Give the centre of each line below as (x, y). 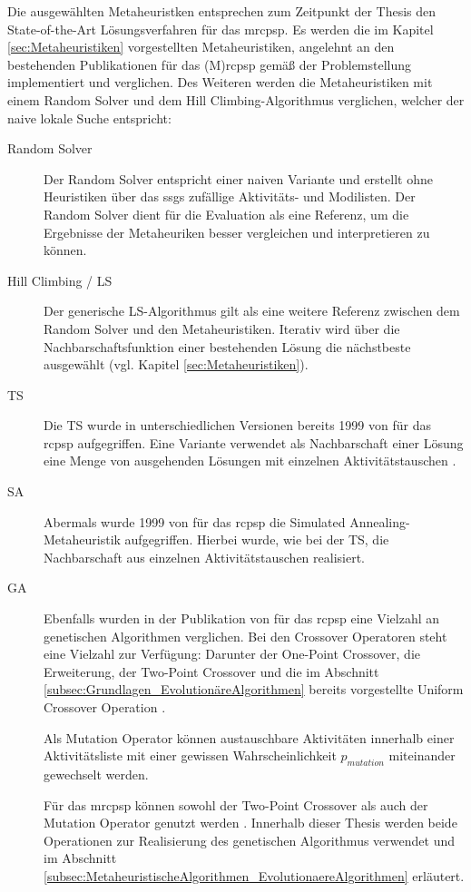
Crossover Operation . (105, 707)
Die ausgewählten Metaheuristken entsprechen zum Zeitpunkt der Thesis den (222, 11)
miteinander (422, 755)
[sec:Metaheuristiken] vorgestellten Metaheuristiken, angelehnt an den (201, 47)
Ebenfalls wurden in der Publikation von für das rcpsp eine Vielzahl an (242, 618)
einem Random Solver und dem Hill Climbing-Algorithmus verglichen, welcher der (236, 99)
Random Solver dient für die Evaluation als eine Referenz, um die (226, 214)
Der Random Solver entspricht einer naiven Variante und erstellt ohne (238, 178)
